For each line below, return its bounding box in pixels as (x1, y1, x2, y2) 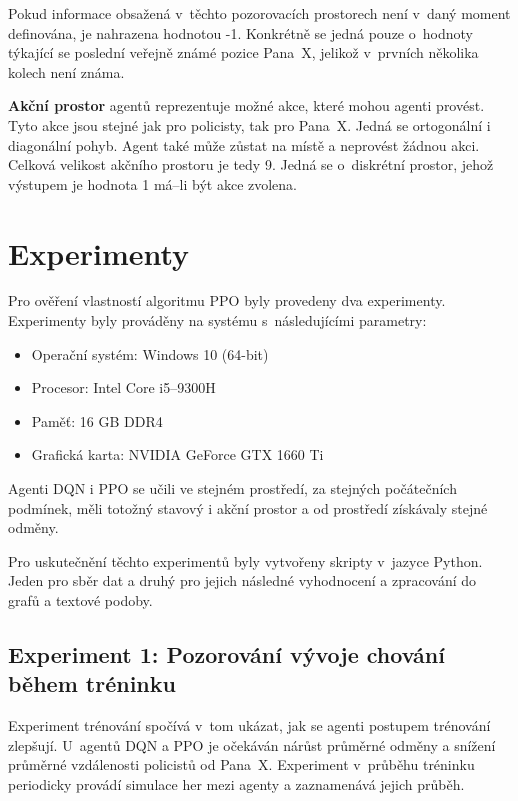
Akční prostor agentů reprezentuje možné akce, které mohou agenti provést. (8, 95, 485, 116)
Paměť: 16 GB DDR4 (31, 410, 163, 431)
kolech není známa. (8, 61, 125, 82)
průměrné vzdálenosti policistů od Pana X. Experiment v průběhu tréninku (8, 754, 475, 775)
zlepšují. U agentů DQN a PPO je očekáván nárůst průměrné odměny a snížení (8, 734, 496, 755)
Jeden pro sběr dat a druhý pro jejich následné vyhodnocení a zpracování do (8, 570, 477, 591)
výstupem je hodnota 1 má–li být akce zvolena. (8, 173, 298, 194)
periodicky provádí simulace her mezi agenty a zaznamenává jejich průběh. (8, 773, 465, 794)
